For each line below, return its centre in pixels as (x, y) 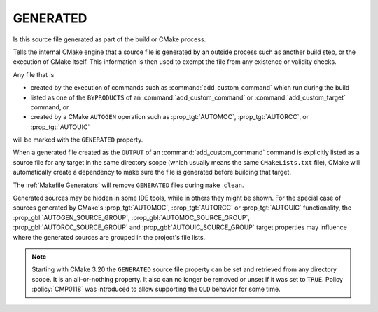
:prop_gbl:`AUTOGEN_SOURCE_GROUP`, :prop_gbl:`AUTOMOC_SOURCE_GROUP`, (131, 217)
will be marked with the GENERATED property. (78, 140)
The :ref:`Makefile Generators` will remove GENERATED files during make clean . (128, 185)
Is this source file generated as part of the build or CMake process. (110, 39)
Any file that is (34, 74)
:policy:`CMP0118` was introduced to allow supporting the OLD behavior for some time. (156, 289)
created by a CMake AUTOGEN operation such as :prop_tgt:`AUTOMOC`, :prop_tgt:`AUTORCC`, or (170, 117)
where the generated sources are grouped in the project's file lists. (109, 237)
